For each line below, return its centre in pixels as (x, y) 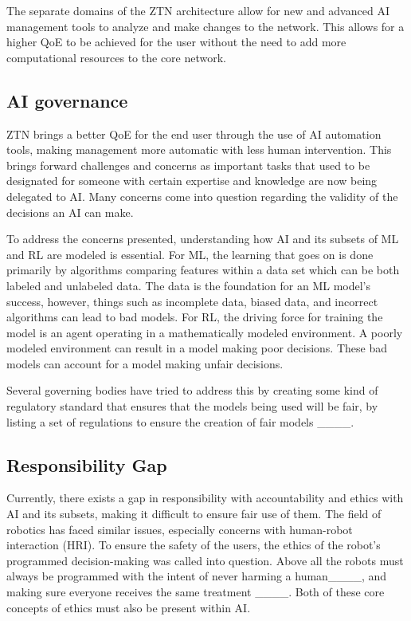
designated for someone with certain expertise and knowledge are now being (192, 181)
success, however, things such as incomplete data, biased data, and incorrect (192, 301)
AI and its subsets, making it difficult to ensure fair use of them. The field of (194, 514)
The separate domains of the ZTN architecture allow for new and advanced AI (198, 10)
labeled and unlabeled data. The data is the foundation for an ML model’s (189, 285)
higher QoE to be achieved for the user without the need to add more (176, 42)
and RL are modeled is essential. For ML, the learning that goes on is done (190, 254)
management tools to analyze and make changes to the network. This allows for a (205, 26)
